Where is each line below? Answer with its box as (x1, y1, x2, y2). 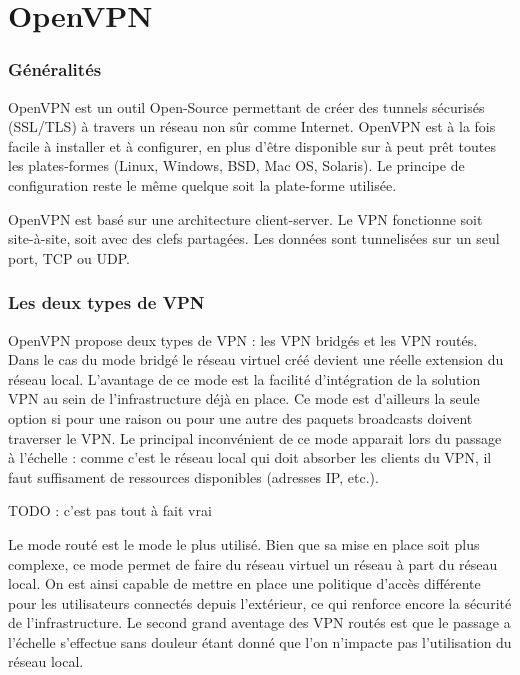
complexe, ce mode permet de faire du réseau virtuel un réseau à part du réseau (8, 553, 498, 574)
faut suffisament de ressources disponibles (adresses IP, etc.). (8, 466, 379, 487)
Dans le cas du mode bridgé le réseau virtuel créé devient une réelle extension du (8, 349, 504, 370)
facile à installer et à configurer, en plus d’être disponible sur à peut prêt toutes (8, 135, 496, 156)
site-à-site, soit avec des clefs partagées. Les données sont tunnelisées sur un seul (8, 228, 500, 249)
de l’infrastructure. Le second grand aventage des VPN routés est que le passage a (8, 612, 511, 633)
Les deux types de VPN (8, 290, 205, 315)
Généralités (8, 57, 102, 82)
